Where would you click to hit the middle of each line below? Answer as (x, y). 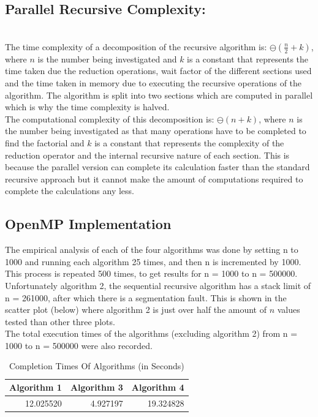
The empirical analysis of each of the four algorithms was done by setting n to (152, 250)
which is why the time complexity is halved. (87, 107)
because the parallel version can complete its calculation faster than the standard (157, 167)
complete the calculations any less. (70, 191)
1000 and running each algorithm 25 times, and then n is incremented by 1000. (153, 261)
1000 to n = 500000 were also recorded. (79, 345)
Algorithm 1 (36, 387)
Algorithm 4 (158, 387)
